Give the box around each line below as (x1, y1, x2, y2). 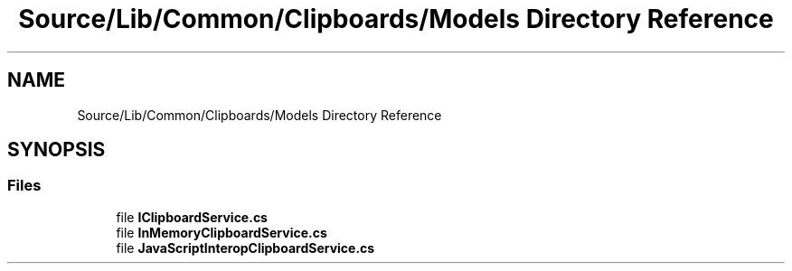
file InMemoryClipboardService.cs (116, 224, 327, 240)
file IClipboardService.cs (116, 209, 268, 225)
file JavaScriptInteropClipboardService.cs (116, 239, 375, 256)
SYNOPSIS (7, 138, 106, 162)
